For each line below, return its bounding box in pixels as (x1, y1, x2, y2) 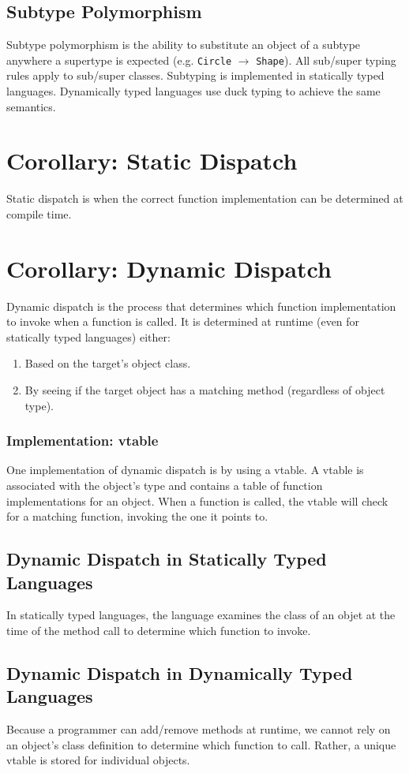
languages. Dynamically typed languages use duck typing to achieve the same (6, 83, 381, 99)
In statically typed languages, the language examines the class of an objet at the (6, 607, 396, 623)
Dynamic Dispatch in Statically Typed (6, 547, 327, 571)
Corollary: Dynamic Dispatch (6, 252, 332, 284)
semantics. (6, 98, 56, 114)
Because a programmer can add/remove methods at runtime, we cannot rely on (6, 721, 391, 738)
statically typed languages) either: (6, 328, 171, 345)
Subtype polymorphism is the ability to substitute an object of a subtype (6, 36, 361, 53)
